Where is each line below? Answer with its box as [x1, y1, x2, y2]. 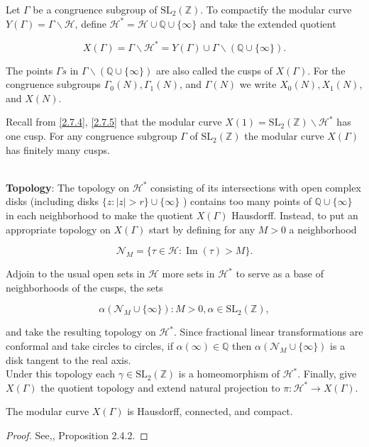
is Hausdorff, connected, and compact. [127, 404, 293, 419]
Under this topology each [6, 366, 116, 381]
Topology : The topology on [6, 180, 130, 194]
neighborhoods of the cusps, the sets [6, 280, 163, 294]
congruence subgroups [6, 77, 101, 92]
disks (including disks [6, 194, 99, 209]
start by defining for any [148, 221, 255, 236]
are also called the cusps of [155, 62, 272, 77]
